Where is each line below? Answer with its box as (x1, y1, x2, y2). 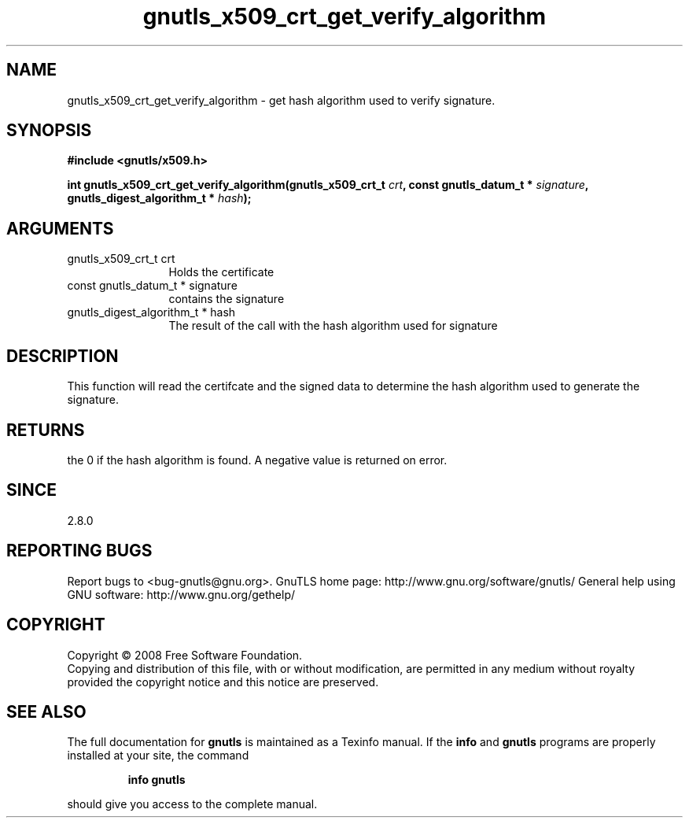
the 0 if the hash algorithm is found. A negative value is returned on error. (67, 453, 448, 467)
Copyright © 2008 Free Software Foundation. (67, 648, 303, 662)
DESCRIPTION (6, 345, 119, 366)
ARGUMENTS (6, 218, 114, 238)
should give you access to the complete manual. (67, 797, 318, 811)
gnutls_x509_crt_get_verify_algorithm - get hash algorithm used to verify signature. (67, 93, 496, 107)
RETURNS (6, 419, 85, 440)
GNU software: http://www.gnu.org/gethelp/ (67, 587, 296, 601)
